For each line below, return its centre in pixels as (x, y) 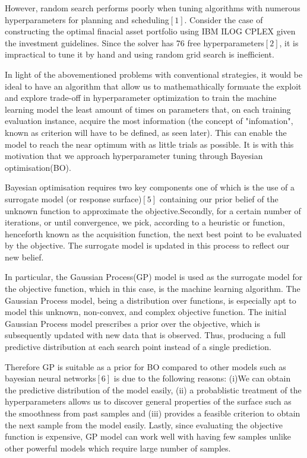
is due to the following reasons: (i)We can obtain (202, 378)
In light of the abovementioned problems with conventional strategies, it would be (154, 74)
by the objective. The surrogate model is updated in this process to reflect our (147, 245)
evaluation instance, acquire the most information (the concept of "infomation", (149, 121)
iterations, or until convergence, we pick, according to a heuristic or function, (145, 222)
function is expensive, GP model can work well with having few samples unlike (148, 436)
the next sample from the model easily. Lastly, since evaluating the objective (144, 424)
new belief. (24, 257)
